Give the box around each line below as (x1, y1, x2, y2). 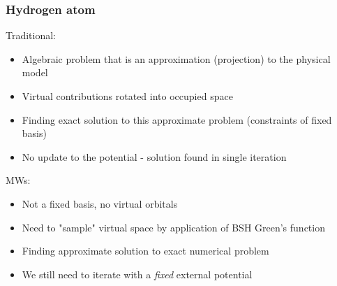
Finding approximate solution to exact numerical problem (22, 243, 269, 258)
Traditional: (6, 28, 57, 43)
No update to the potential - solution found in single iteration (22, 149, 287, 164)
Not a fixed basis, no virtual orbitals (22, 196, 178, 210)
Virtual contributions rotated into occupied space (22, 89, 233, 103)
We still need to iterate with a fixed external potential (22, 266, 253, 281)
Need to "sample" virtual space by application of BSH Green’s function (22, 220, 325, 234)
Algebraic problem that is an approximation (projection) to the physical (22, 51, 331, 66)
